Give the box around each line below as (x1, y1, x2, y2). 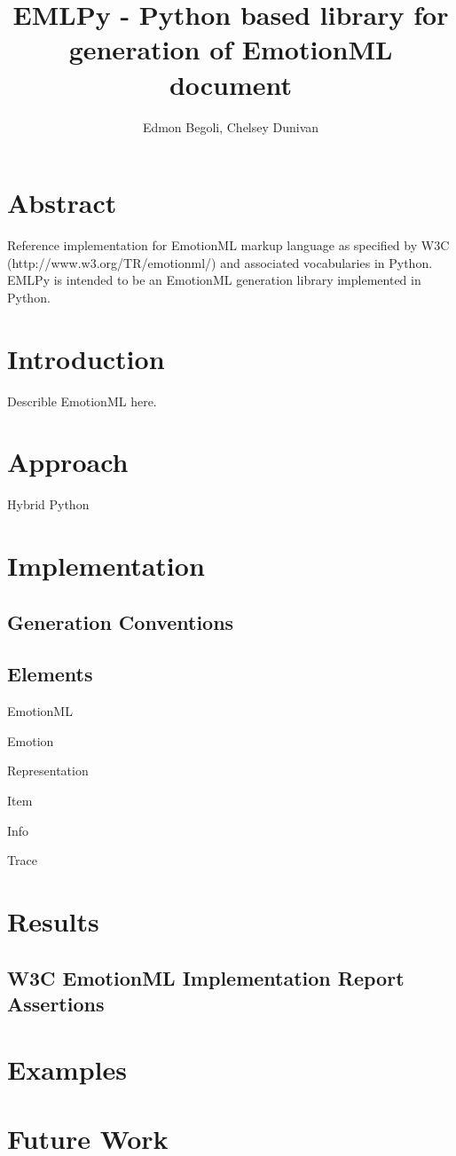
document (169, 66, 293, 102)
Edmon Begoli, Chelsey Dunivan (142, 117, 319, 136)
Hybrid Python (7, 495, 90, 514)
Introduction (7, 340, 165, 376)
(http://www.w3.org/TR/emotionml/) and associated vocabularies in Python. (7, 253, 433, 271)
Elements (7, 660, 93, 688)
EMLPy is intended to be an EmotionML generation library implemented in (7, 271, 421, 289)
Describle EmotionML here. (7, 391, 157, 410)
